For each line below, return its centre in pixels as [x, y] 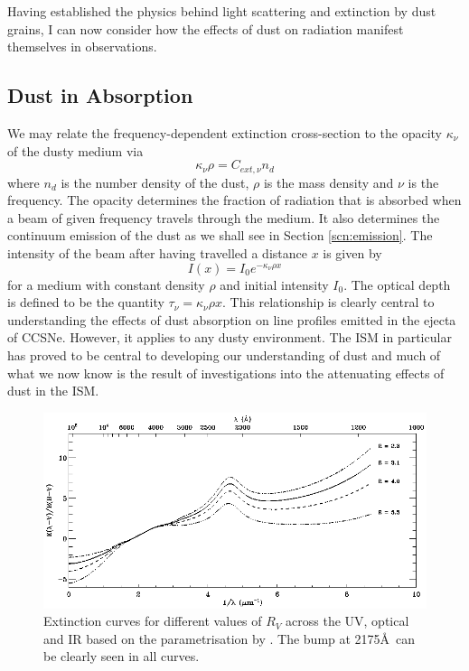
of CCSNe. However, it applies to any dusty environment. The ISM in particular [230, 337]
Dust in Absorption [100, 95]
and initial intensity [274, 284]
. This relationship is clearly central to [328, 302]
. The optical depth [397, 284]
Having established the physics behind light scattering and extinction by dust [222, 11]
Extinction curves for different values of [153, 621]
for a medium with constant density [106, 284]
